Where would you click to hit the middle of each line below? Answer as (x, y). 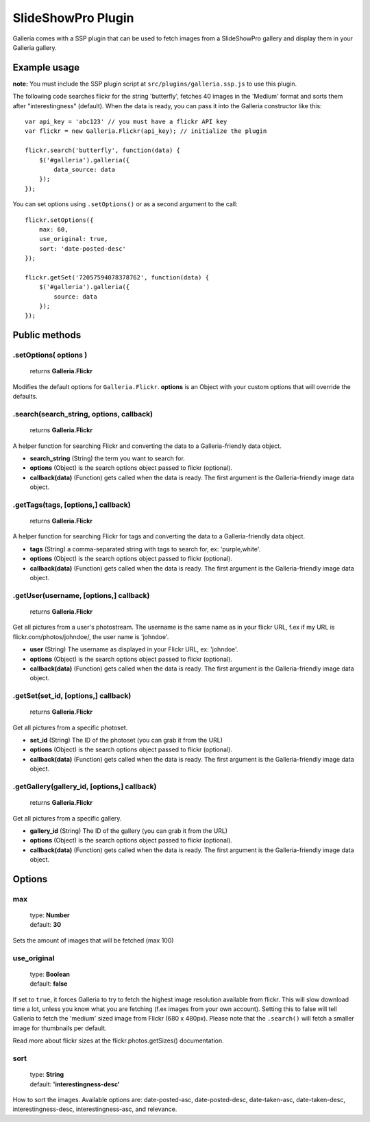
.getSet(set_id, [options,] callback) (72, 696)
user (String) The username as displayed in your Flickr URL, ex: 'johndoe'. (134, 649)
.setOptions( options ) (50, 355)
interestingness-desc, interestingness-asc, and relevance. (95, 1109)
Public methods (47, 335)
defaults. (25, 397)
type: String (47, 1075)
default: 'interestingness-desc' (75, 1084)
